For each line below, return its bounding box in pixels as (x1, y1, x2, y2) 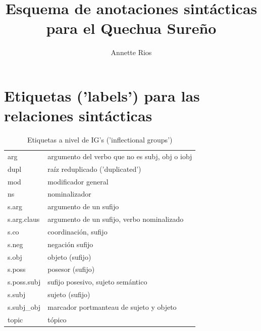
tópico (47, 314, 67, 324)
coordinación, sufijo (47, 226, 108, 237)
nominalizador (47, 188, 91, 199)
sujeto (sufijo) (47, 289, 90, 300)
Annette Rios (111, 47, 152, 58)
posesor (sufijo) (47, 264, 95, 274)
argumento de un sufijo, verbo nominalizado (47, 214, 184, 224)
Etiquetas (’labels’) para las (4, 85, 200, 106)
